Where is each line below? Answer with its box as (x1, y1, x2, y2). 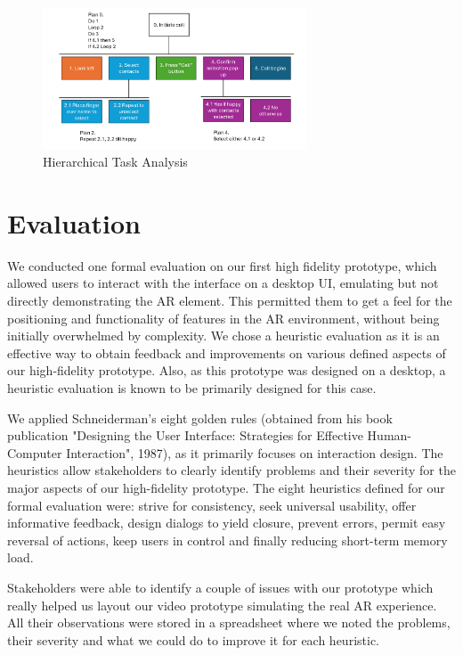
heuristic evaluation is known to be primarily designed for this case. (7, 379, 377, 397)
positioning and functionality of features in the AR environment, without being (7, 308, 440, 327)
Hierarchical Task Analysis (43, 152, 188, 171)
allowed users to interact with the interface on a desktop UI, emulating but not (7, 274, 439, 292)
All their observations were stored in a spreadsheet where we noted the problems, (7, 613, 451, 632)
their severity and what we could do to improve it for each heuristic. (7, 630, 379, 649)
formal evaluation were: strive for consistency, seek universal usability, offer (7, 495, 417, 514)
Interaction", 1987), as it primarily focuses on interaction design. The (66, 443, 443, 462)
